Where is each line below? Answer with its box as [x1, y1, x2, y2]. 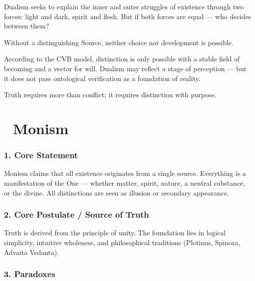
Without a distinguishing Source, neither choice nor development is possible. [4, 37, 233, 47]
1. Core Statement [4, 149, 78, 161]
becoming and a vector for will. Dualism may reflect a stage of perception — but [4, 63, 247, 73]
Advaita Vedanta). [4, 247, 59, 257]
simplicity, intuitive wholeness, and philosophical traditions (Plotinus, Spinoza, [4, 237, 240, 247]
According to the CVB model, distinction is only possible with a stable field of [4, 54, 240, 64]
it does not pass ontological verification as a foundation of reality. [4, 73, 201, 83]
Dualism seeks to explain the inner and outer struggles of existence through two [4, 1, 244, 11]
